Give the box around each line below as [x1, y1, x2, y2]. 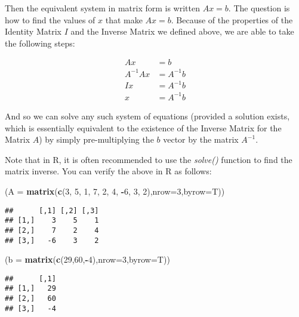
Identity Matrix [5, 25, 61, 38]
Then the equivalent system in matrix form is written [5, 2, 200, 14]
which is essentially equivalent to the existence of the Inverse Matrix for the [5, 121, 282, 134]
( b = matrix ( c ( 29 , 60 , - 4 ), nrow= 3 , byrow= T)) [5, 253, 170, 266]
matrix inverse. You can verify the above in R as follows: [5, 165, 212, 177]
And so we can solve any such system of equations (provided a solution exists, [5, 110, 290, 122]
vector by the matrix [163, 133, 239, 146]
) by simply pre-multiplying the [39, 133, 154, 146]
